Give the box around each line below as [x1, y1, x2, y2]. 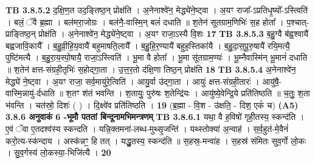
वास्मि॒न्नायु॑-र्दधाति [5, 87, 55, 99]
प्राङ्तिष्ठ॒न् [5, 27, 36, 40]
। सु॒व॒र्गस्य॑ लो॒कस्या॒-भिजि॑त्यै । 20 [5, 146, 111, 159]
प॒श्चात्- [286, 15, 310, 28]
